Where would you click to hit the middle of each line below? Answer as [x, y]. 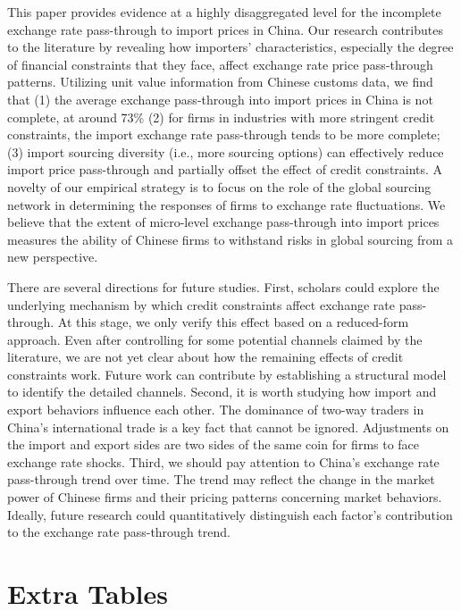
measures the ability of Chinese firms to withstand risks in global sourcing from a [230, 239]
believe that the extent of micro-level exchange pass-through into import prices [223, 222]
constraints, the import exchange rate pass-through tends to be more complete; [224, 134]
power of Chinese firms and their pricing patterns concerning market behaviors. [225, 497]
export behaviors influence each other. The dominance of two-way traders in [216, 410]
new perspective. [53, 257]
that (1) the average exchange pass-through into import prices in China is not [220, 99]
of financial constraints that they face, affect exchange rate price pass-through [220, 64]
